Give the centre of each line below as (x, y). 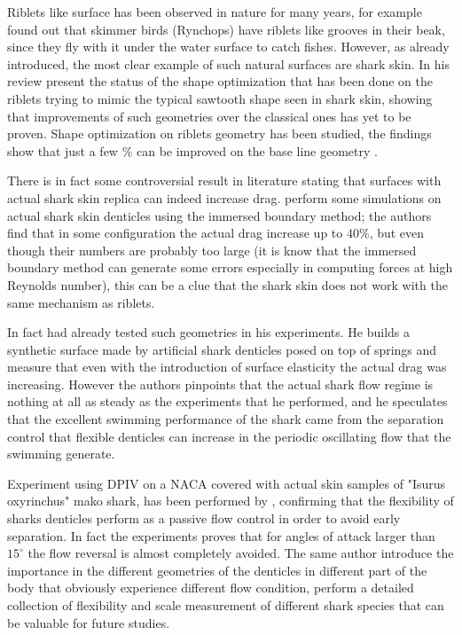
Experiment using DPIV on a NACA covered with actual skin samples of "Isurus (227, 483)
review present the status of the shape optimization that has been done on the (220, 81)
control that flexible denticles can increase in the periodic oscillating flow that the (229, 436)
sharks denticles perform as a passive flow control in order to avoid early (204, 518)
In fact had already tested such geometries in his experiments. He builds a (208, 332)
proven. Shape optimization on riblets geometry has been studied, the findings (219, 133)
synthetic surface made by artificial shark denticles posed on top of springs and (222, 349)
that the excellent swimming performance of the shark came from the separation (226, 419)
